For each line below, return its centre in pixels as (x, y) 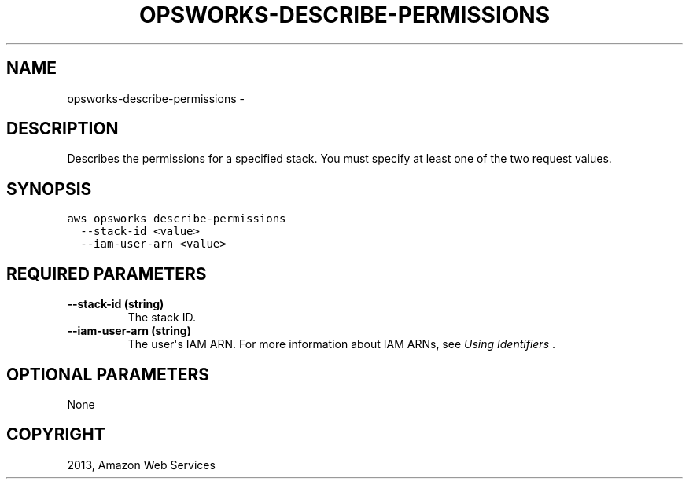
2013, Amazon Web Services (141, 465)
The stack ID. (162, 318)
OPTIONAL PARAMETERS (108, 374)
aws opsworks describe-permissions (177, 219)
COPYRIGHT (56, 435)
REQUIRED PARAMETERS (107, 274)
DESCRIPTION (63, 129)
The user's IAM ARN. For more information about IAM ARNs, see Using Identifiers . (342, 344)
